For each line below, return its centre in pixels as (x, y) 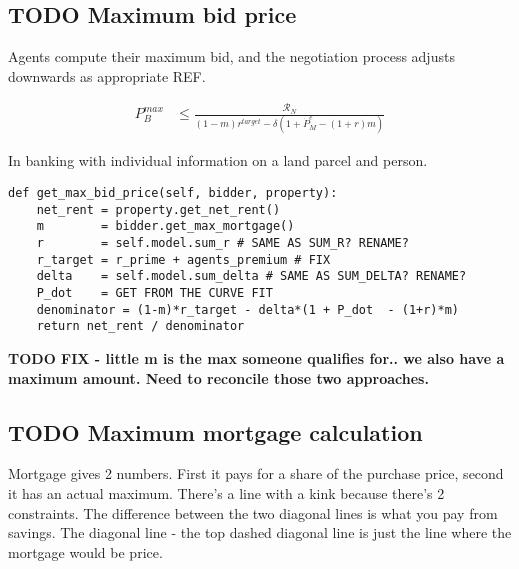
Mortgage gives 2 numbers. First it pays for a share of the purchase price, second (256, 473)
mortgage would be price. (85, 551)
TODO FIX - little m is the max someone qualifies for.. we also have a (256, 357)
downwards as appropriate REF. (107, 75)
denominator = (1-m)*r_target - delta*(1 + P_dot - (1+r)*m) (248, 309)
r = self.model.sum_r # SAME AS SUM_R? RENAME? (222, 243)
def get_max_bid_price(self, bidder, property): (173, 193)
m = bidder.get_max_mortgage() (165, 226)
